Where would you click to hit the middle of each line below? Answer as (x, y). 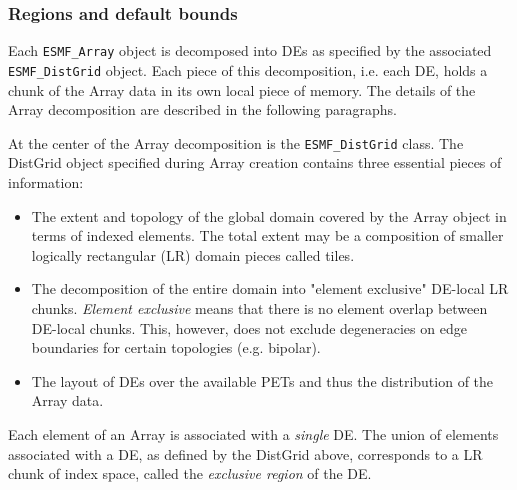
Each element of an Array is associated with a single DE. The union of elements (253, 433)
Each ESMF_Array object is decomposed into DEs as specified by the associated (250, 50)
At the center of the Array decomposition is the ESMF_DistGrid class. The (236, 142)
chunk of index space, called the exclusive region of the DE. (190, 473)
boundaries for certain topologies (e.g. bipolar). (176, 347)
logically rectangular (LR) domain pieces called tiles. (193, 254)
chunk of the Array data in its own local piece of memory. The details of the (242, 89)
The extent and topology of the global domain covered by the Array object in (269, 215)
